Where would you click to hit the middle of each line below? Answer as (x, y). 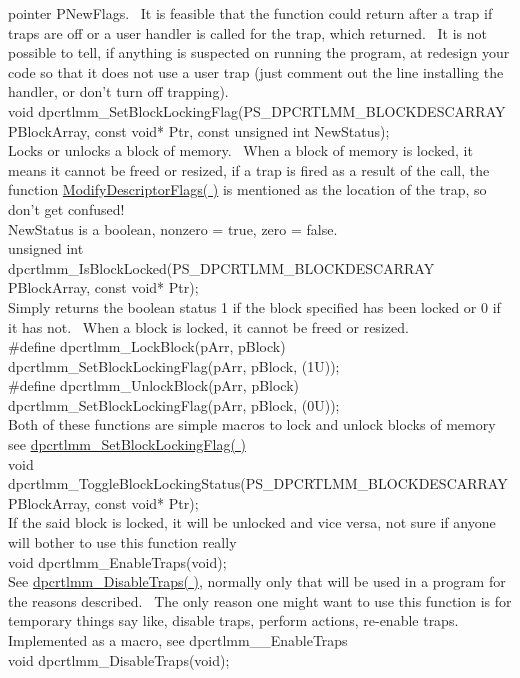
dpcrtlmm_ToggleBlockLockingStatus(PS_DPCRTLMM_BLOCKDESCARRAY (258, 483)
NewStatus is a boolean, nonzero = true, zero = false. (173, 228)
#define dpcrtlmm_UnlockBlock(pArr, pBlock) (154, 385)
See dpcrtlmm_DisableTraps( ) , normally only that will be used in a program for (257, 581)
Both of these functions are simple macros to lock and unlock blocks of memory (252, 424)
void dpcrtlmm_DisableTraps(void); (119, 659)
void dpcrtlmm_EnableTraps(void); (117, 561)
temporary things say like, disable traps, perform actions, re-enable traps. (233, 620)
